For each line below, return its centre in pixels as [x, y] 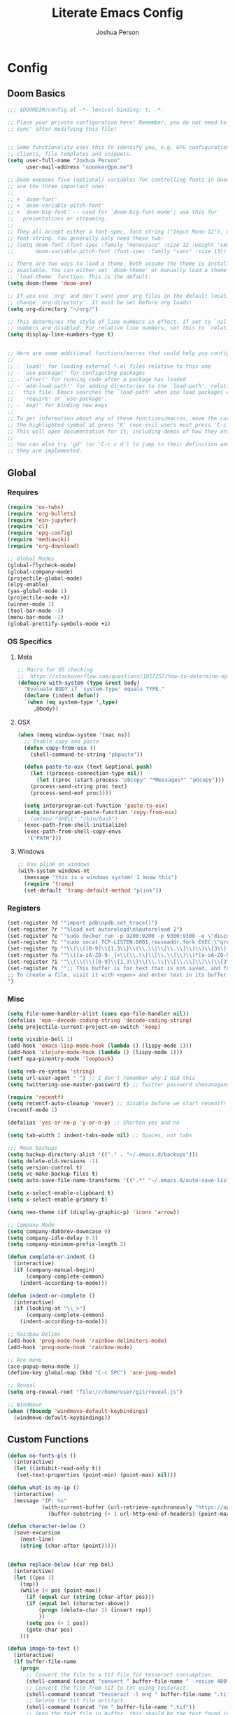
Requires [23, 492]
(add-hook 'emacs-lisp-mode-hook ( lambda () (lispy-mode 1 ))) [100, 1046]
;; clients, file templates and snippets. [70, 154]
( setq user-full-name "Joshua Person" [64, 161]
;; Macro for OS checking [55, 669]
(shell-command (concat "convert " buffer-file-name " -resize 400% [128, 1681]
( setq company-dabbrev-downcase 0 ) [59, 1231]
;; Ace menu [24, 1360]
